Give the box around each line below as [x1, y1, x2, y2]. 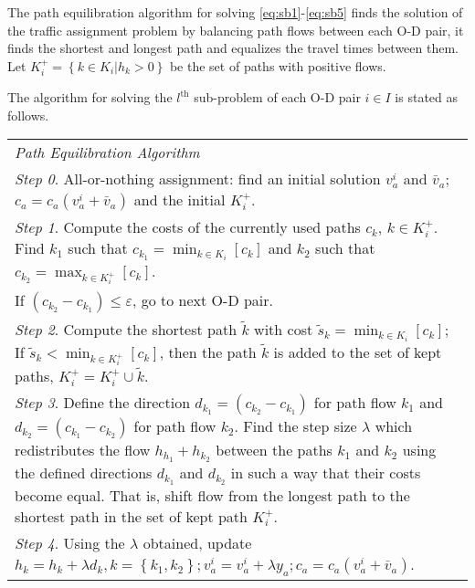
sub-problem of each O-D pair [194, 88, 361, 107]
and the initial [133, 189, 226, 211]
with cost [254, 319, 313, 341]
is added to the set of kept [273, 341, 442, 363]
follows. [7, 105, 49, 124]
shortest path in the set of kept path [15, 505, 248, 527]
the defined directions [15, 462, 153, 484]
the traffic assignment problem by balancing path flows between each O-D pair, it [7, 20, 464, 39]
